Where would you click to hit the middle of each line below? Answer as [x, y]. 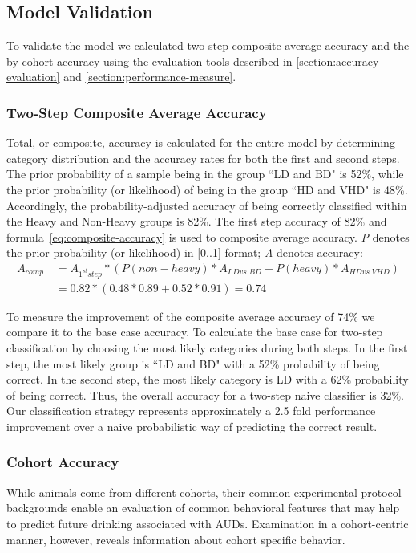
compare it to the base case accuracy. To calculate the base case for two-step [195, 332]
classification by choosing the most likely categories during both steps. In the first [207, 347]
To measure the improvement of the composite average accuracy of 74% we [191, 316]
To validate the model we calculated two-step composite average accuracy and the [208, 45]
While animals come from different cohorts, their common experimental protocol [204, 492]
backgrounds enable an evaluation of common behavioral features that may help [203, 508]
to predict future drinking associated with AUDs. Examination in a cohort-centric [208, 523]
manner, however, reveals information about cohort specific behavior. [176, 539]
